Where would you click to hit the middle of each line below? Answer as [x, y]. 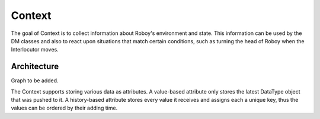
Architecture [35, 67]
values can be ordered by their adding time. [64, 108]
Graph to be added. [35, 81]
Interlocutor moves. [35, 50]
